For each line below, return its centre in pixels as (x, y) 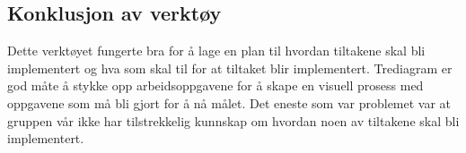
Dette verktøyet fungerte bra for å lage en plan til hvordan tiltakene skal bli (216, 51)
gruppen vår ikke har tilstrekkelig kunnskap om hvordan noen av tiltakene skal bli (233, 120)
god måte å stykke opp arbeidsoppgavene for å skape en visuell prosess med (215, 85)
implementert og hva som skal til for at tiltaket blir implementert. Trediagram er (230, 68)
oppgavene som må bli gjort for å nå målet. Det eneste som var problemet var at (229, 102)
